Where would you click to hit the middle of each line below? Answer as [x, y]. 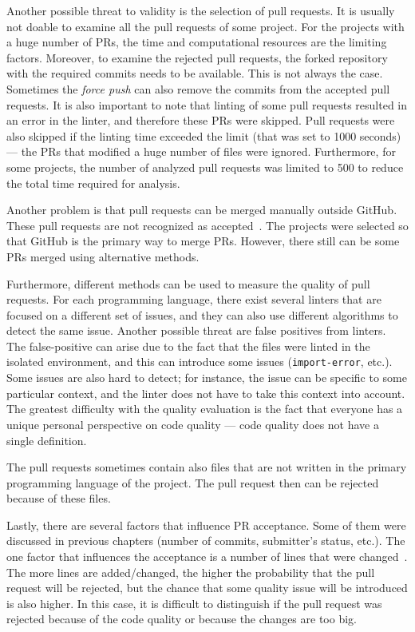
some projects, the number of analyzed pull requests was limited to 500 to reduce [205, 167]
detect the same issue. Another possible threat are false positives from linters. [196, 330]
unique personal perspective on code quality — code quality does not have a [193, 424]
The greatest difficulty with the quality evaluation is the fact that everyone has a [205, 409]
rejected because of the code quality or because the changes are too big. [182, 619]
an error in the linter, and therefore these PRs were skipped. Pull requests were [201, 120]
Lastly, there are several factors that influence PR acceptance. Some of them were [206, 525]
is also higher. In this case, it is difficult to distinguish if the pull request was [194, 603]
